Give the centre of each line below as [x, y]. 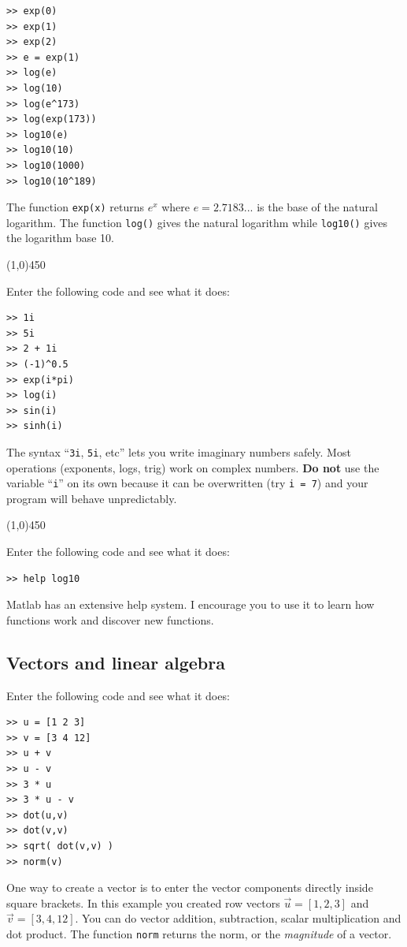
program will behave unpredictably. [92, 498]
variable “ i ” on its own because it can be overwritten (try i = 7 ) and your [187, 483]
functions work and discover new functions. [110, 619]
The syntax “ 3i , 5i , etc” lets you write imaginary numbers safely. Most [179, 451]
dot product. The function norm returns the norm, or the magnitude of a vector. [199, 933]
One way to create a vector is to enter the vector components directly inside [190, 887]
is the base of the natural [317, 207]
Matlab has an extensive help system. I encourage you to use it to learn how [191, 604]
